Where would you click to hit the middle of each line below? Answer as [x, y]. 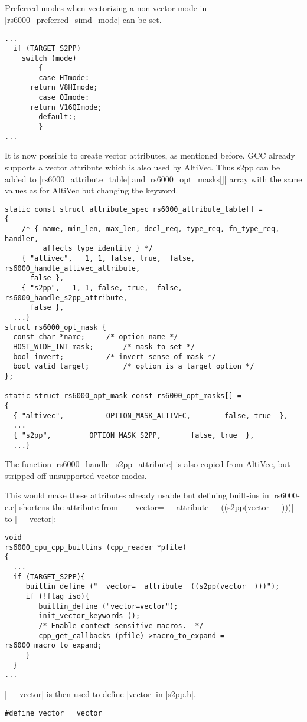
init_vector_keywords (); [89, 616]
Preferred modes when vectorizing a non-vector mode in [106, 8]
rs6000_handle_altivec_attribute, [73, 268]
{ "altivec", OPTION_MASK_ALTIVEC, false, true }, [151, 416]
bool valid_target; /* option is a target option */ [134, 367]
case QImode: [64, 98]
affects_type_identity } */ [98, 249]
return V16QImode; [66, 107]
